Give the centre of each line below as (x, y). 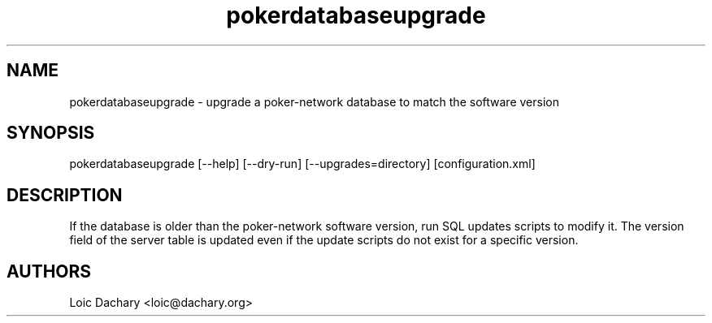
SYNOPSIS (51, 133)
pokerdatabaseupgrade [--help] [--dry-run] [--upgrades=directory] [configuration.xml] (302, 164)
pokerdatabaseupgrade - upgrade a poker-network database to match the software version (314, 101)
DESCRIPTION (65, 195)
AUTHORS (49, 271)
